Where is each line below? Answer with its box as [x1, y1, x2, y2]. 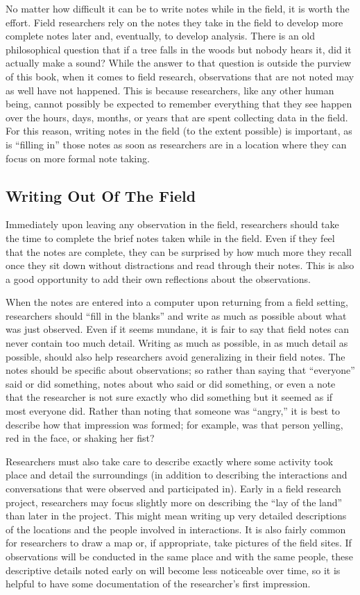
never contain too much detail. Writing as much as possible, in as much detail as [6, 336, 348, 350]
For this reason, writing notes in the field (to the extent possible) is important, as [6, 123, 352, 138]
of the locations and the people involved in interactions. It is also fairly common [6, 521, 346, 536]
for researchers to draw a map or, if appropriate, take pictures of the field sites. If [6, 535, 352, 550]
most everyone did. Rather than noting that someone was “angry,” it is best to [6, 404, 341, 418]
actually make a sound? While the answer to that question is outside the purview [6, 55, 352, 70]
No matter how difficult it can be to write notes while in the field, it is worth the [6, 1, 350, 15]
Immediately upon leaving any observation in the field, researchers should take [6, 217, 339, 232]
